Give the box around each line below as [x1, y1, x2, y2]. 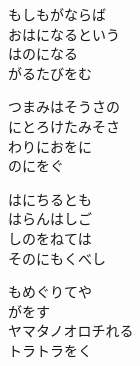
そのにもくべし [8, 247, 106, 268]
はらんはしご [8, 208, 92, 229]
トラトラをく [8, 339, 92, 360]
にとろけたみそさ [8, 115, 120, 136]
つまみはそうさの [8, 96, 120, 117]
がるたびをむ [8, 62, 92, 83]
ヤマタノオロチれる [8, 320, 134, 341]
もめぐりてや [8, 281, 92, 302]
